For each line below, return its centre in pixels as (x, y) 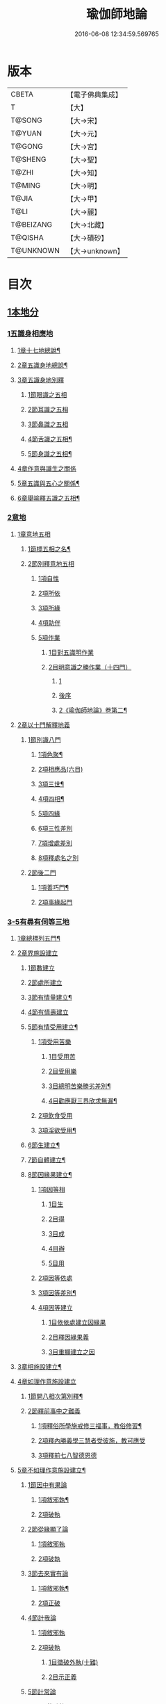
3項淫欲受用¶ (57, 1130)
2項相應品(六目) (60, 769)
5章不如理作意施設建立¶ (51, 1470)
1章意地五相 (34, 534)
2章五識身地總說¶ (42, 365)
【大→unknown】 (95, 251)
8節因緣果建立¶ (50, 1175)
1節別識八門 (44, 739)
